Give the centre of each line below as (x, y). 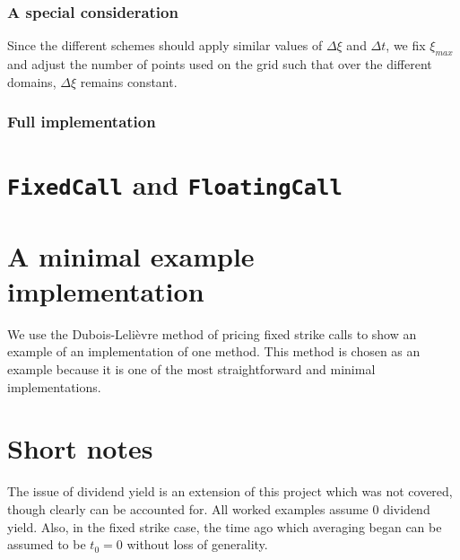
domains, (32, 81)
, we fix (406, 45)
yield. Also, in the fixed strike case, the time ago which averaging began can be (225, 526)
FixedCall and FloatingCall (175, 184)
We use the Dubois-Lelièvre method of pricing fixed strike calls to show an (212, 333)
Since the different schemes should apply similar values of (165, 45)
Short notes (80, 448)
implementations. (54, 386)
